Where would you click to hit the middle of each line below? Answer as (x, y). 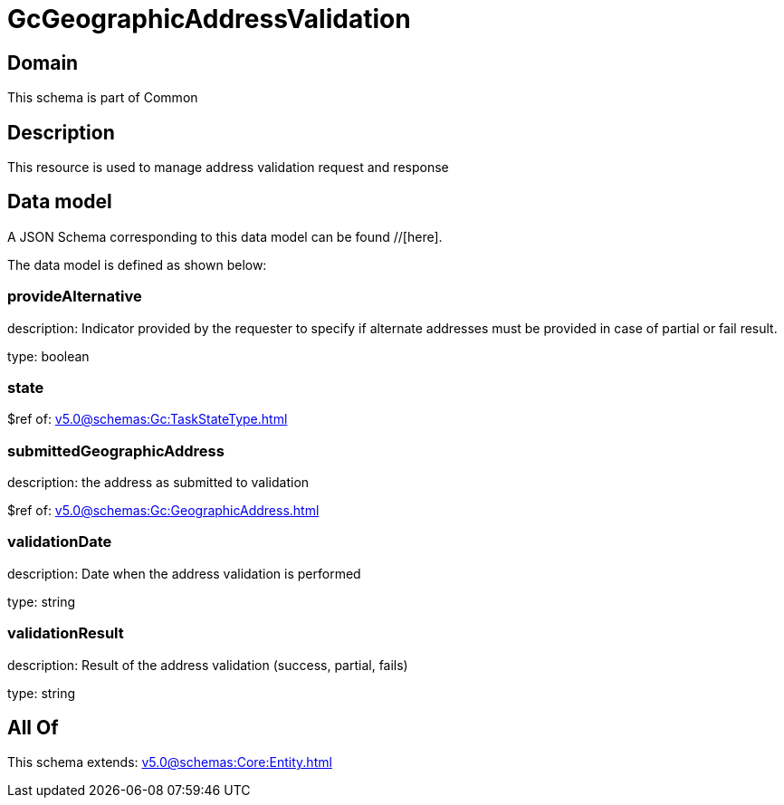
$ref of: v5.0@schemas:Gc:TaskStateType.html (148, 419)
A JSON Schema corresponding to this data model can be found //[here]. (225, 236)
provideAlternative (75, 297)
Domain (43, 62)
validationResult (66, 633)
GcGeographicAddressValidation (209, 19)
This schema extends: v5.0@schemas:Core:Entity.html (170, 762)
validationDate (60, 542)
